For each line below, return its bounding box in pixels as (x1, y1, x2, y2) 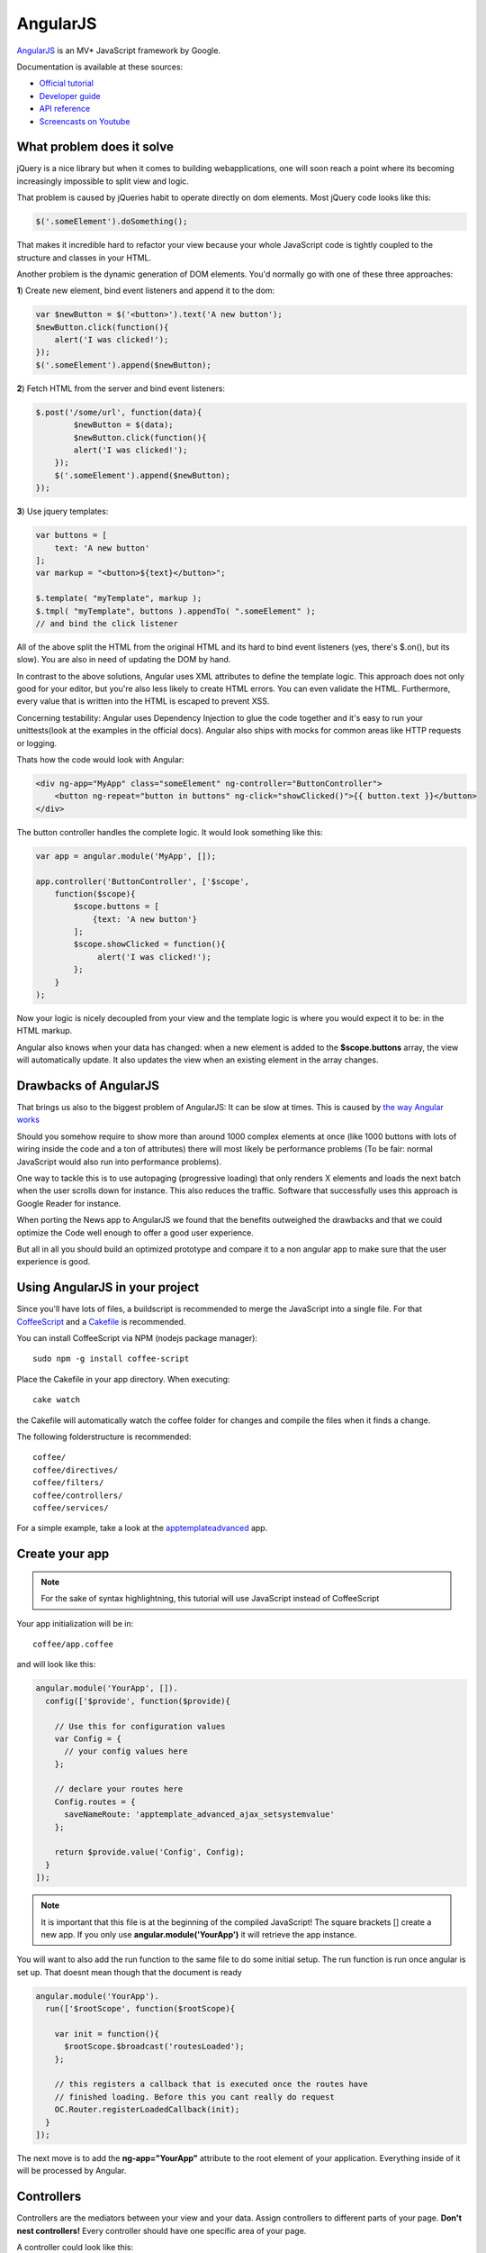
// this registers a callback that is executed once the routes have (54, 2079, 368, 2090)
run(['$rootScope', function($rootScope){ (45, 2003, 236, 2014)
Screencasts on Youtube (39, 115, 130, 126)
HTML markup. (16, 1026, 73, 1036)
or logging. (16, 737, 58, 748)
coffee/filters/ (32, 1478, 104, 1488)
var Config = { (54, 1733, 121, 1744)
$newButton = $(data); (73, 420, 175, 430)
